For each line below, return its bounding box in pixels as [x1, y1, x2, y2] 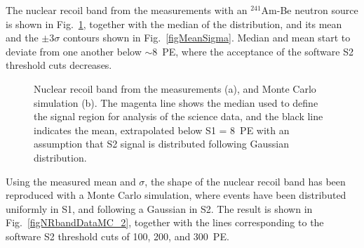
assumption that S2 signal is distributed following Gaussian [34, 136, 289, 151]
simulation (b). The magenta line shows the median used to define [34, 95, 318, 110]
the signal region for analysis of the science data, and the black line [34, 109, 323, 124]
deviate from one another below [6, 44, 142, 58]
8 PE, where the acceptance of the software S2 [152, 44, 353, 58]
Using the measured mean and [6, 174, 136, 188]
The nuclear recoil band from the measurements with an [6, 3, 248, 17]
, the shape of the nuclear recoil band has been [144, 174, 346, 188]
